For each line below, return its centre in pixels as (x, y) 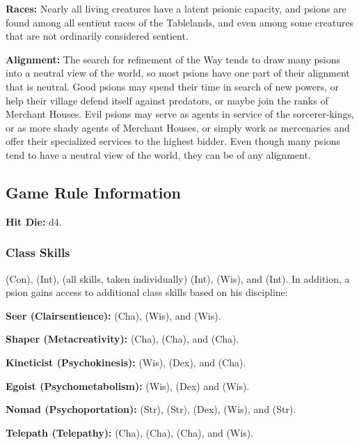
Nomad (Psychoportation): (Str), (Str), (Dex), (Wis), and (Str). (151, 409)
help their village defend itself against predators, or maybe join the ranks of (167, 100)
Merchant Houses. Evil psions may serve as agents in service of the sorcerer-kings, (180, 114)
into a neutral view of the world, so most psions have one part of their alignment (178, 73)
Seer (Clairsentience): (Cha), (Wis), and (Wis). (113, 315)
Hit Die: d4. (34, 221)
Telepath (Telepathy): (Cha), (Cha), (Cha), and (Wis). (130, 432)
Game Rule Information (94, 192)
